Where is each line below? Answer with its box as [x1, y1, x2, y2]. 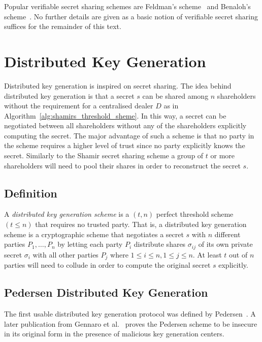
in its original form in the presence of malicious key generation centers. [4, 328, 224, 339]
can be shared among [142, 90, 209, 101]
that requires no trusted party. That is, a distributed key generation [35, 219, 247, 230]
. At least [192, 249, 222, 260]
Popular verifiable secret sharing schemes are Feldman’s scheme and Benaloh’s [4, 1, 251, 11]
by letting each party [57, 239, 123, 249]
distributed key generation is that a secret [4, 90, 135, 101]
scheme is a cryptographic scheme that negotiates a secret [4, 229, 184, 239]
